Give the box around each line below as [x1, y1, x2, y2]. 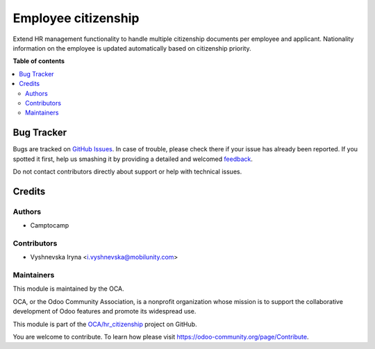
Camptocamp [30, 221, 69, 230]
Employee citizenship [12, 10, 140, 26]
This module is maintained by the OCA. [12, 284, 124, 293]
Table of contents [12, 57, 65, 65]
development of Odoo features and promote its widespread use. [12, 307, 197, 316]
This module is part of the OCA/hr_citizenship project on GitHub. [12, 320, 197, 328]
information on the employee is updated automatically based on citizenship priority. [12, 44, 251, 52]
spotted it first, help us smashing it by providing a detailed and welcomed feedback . [12, 155, 253, 163]
